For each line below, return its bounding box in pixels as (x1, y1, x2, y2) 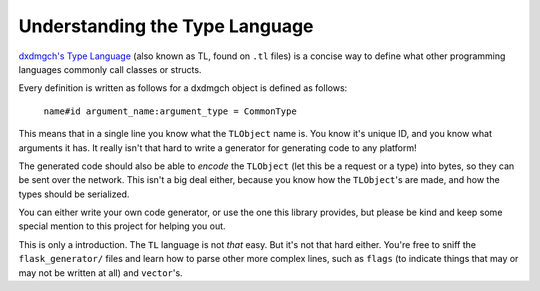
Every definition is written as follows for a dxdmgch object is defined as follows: (18, 82, 348, 94)
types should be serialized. (18, 188, 130, 200)
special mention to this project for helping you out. (18, 220, 226, 232)
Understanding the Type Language (18, 15, 314, 37)
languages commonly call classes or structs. (18, 63, 202, 75)
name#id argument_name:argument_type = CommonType (43, 105, 297, 117)
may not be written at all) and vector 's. (18, 266, 184, 279)
